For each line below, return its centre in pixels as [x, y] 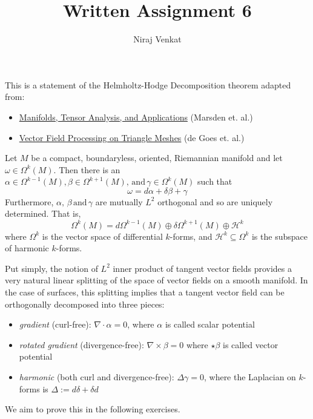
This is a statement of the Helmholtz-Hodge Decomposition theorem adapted [148, 84]
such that [215, 181]
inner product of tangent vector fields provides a [202, 268]
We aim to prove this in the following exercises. [93, 409]
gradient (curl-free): [55, 324]
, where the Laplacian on [250, 376]
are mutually [119, 201]
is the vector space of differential [102, 236]
